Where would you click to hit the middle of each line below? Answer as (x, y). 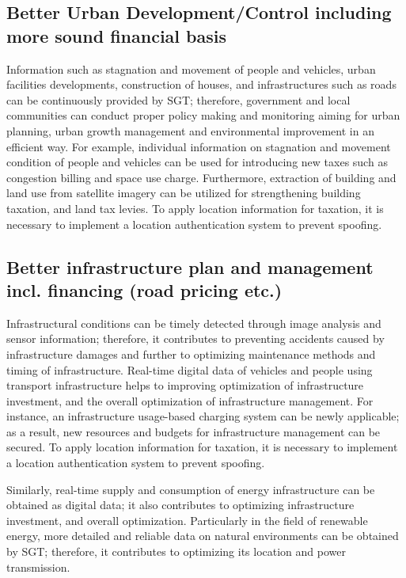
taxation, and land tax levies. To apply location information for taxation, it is (195, 208)
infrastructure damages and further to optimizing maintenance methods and (191, 354)
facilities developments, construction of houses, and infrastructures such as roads (201, 84)
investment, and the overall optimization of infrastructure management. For (190, 400)
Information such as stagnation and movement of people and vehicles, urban (191, 68)
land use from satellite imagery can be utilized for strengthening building (184, 193)
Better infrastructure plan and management (190, 266)
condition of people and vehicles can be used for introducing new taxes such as (197, 162)
